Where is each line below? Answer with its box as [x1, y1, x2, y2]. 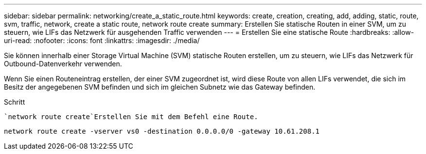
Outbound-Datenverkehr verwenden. [4, 60, 122, 68]
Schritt [4, 98, 25, 106]
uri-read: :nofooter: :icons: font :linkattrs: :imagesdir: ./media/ [4, 36, 200, 45]
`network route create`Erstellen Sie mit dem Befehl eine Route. [4, 113, 258, 121]
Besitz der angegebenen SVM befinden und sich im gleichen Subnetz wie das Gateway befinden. [4, 83, 316, 91]
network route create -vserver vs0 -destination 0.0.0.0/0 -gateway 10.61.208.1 [4, 127, 320, 135]
